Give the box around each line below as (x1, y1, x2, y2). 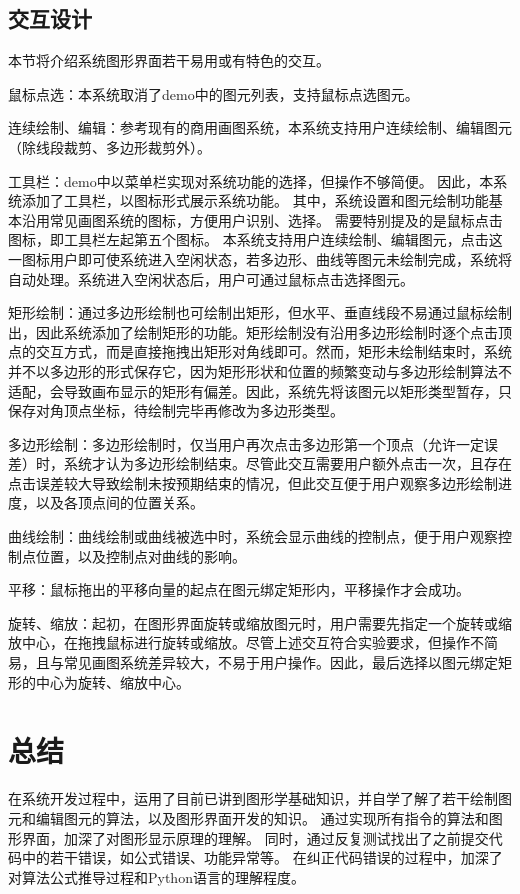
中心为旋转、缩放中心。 (35, 671, 190, 692)
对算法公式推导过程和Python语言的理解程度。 (8, 866, 305, 887)
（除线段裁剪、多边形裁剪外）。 (8, 136, 211, 157)
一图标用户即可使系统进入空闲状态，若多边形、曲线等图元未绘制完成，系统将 (8, 248, 512, 269)
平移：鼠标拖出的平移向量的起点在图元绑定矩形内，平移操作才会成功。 (8, 579, 470, 600)
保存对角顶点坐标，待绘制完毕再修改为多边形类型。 (8, 400, 344, 421)
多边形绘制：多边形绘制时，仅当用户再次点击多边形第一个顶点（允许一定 (8, 433, 484, 454)
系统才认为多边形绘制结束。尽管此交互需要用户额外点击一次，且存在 (63, 453, 512, 474)
